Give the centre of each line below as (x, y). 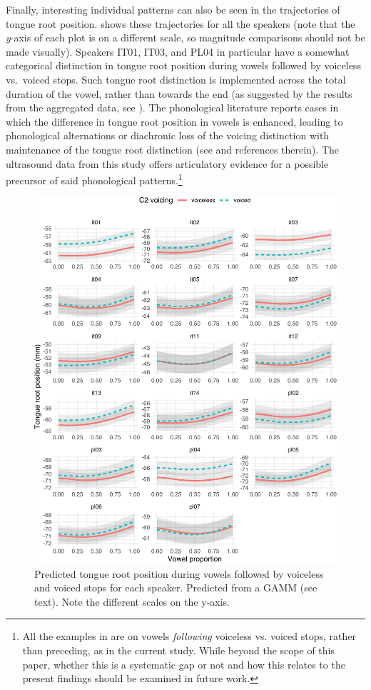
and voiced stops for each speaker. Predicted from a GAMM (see (176, 587)
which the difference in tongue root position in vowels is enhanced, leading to (174, 121)
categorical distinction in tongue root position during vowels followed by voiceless (183, 65)
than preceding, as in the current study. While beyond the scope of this (178, 650)
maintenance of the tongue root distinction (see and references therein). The (173, 149)
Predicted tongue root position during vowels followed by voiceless (179, 573)
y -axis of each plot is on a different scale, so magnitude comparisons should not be (185, 37)
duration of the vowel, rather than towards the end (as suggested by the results (179, 93)
